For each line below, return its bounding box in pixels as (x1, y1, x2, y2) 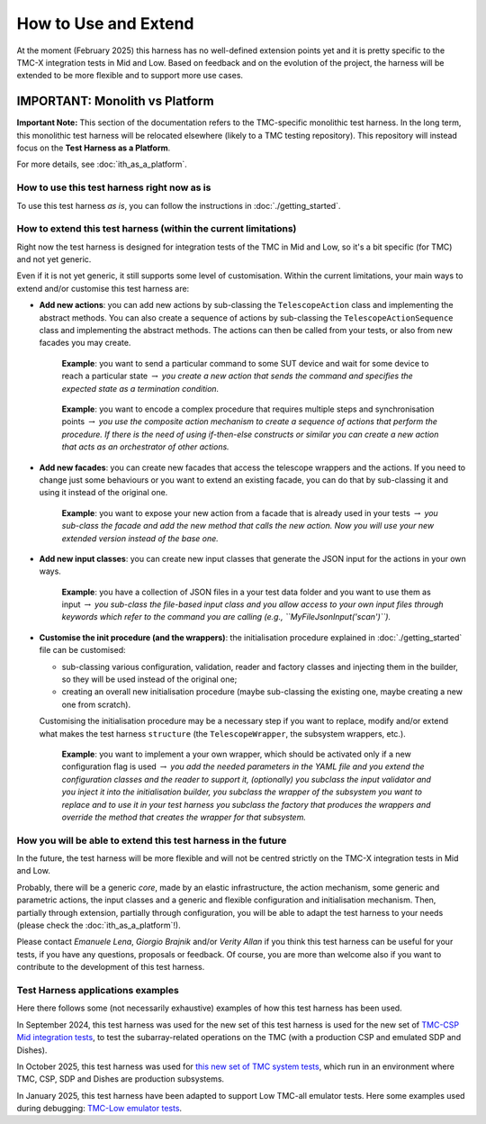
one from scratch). (61, 699, 130, 710)
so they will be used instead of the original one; (61, 674, 238, 684)
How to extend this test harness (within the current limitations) (16, 222, 297, 235)
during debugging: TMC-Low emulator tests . (16, 1103, 183, 1114)
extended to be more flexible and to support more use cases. (16, 70, 243, 81)
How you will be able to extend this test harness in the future (16, 834, 287, 847)
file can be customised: (39, 645, 126, 656)
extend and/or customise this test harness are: (16, 283, 190, 294)
